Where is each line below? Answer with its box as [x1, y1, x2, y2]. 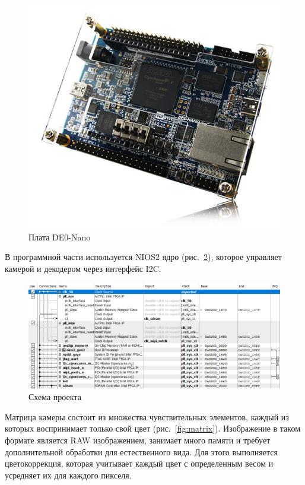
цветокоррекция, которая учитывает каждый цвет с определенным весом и [5, 457, 274, 470]
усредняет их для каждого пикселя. [5, 468, 132, 481]
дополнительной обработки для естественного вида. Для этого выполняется [5, 445, 278, 458]
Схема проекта [28, 391, 81, 403]
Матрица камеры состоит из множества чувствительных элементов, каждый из [5, 410, 289, 423]
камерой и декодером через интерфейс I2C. [5, 262, 161, 274]
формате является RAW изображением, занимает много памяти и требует [5, 433, 271, 446]
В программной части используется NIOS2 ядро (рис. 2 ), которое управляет [5, 251, 282, 263]
